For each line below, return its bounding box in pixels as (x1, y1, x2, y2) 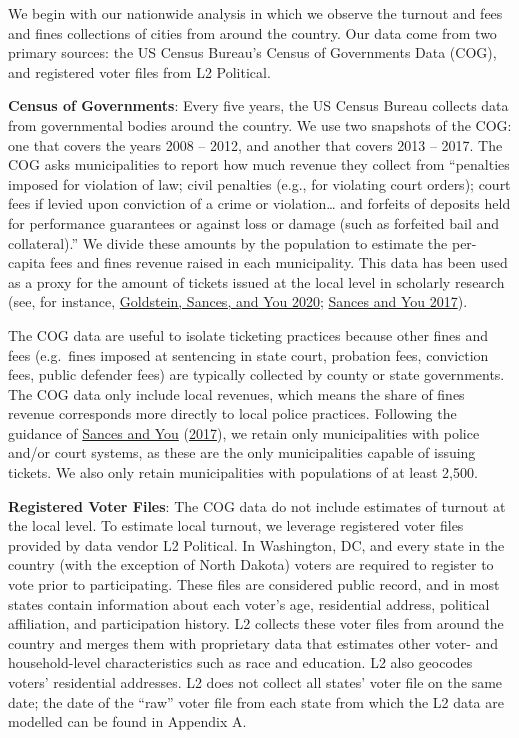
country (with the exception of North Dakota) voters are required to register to (8, 554, 494, 575)
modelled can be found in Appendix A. (8, 711, 247, 732)
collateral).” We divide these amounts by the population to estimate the (8, 232, 448, 253)
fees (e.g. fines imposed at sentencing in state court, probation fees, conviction (8, 344, 489, 365)
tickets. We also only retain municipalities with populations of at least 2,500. (8, 462, 478, 483)
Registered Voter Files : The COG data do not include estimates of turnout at (8, 495, 506, 516)
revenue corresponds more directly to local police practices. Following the (8, 403, 457, 424)
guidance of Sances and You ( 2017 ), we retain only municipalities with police (8, 422, 480, 443)
